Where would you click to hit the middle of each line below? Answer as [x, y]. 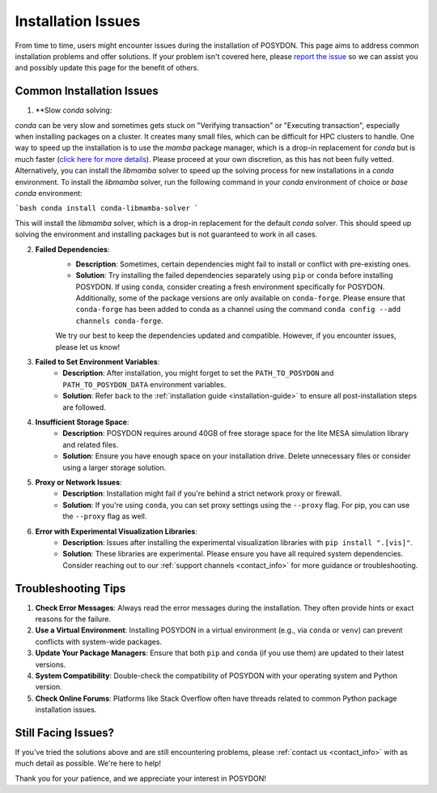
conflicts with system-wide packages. [98, 642]
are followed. [85, 407]
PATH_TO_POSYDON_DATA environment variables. [144, 384]
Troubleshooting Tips [70, 588]
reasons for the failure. [73, 619]
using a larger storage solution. [115, 467]
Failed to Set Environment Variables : [98, 362]
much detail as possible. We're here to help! [88, 763]
